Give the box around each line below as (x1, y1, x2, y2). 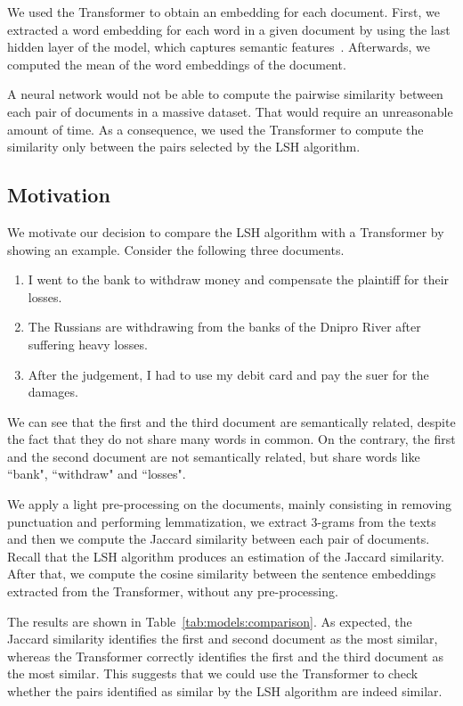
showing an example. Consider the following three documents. (7, 240, 345, 259)
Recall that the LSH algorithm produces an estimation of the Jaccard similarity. (7, 546, 444, 565)
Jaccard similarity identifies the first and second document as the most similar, (7, 629, 438, 648)
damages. (28, 382, 78, 401)
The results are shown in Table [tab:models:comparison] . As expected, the (7, 612, 412, 630)
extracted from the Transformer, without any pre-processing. (7, 582, 338, 601)
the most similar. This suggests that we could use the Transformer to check (7, 664, 418, 683)
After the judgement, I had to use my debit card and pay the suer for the (28, 365, 429, 383)
